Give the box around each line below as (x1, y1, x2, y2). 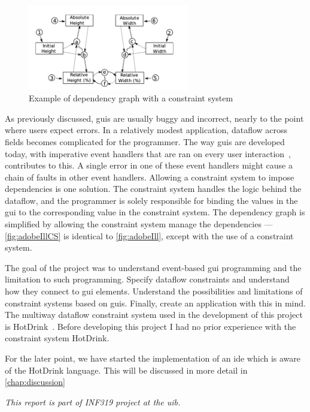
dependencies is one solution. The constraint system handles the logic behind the (5, 182, 302, 195)
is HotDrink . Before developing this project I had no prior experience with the (5, 320, 296, 332)
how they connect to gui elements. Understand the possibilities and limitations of (5, 285, 303, 297)
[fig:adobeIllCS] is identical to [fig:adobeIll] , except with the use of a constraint (5, 229, 294, 242)
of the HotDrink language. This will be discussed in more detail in (5, 363, 248, 376)
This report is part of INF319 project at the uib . (5, 395, 181, 408)
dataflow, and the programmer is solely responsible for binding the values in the (5, 194, 298, 206)
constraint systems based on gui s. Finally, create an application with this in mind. (5, 296, 306, 309)
